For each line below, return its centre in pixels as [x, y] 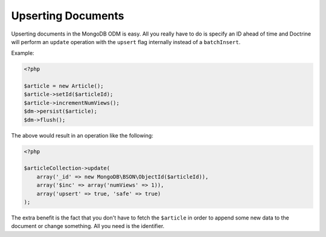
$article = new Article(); [64, 86]
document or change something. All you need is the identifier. [88, 226]
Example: [23, 53]
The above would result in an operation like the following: [82, 135]
